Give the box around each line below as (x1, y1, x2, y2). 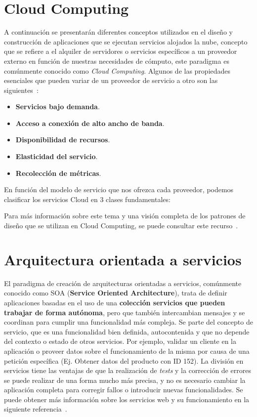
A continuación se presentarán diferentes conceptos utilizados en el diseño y (4, 27, 233, 37)
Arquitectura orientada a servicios (4, 249, 242, 269)
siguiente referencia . (4, 404, 67, 414)
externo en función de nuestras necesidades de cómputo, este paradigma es (4, 55, 229, 66)
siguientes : (4, 84, 39, 95)
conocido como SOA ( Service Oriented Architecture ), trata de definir (4, 288, 227, 298)
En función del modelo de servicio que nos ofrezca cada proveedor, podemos (4, 184, 234, 195)
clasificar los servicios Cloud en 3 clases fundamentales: (4, 194, 171, 204)
